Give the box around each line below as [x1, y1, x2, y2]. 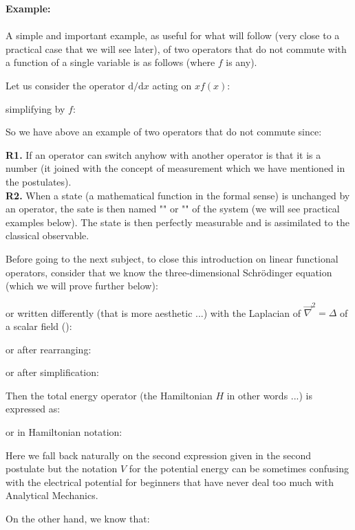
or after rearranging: [6, 342, 92, 356]
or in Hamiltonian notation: [6, 424, 122, 439]
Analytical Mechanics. [6, 488, 98, 503]
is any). [226, 55, 257, 69]
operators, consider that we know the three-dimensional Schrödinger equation [6, 265, 332, 279]
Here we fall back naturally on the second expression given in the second [6, 448, 312, 462]
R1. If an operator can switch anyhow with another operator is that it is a [6, 147, 321, 162]
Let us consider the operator [6, 78, 125, 92]
